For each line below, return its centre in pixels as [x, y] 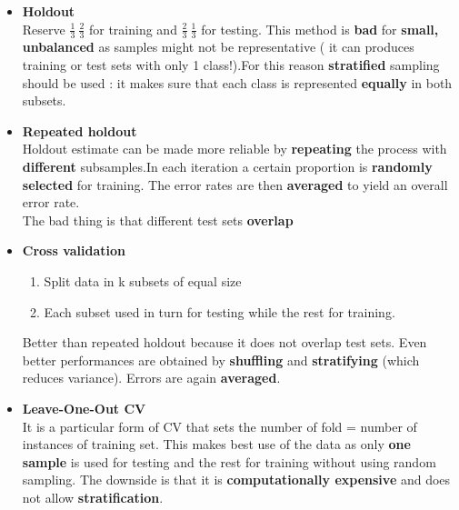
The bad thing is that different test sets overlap [158, 220]
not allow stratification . [93, 497]
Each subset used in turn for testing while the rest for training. [220, 311]
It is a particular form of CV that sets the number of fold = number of [220, 426]
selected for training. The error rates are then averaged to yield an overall [235, 184]
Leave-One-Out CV [84, 408]
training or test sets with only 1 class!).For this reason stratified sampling [231, 65]
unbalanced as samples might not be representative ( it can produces [218, 47]
